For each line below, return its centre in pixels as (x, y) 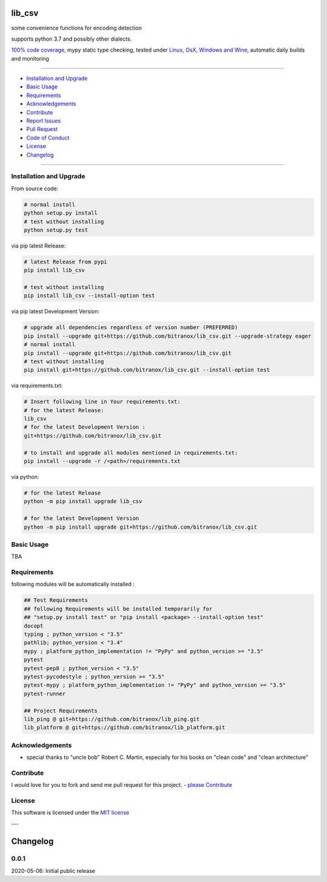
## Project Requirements (61, 710)
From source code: (35, 189)
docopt (34, 626)
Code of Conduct (48, 138)
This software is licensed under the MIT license (70, 813)
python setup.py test (56, 230)
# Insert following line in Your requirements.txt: (102, 402)
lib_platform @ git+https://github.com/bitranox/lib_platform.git (124, 728)
